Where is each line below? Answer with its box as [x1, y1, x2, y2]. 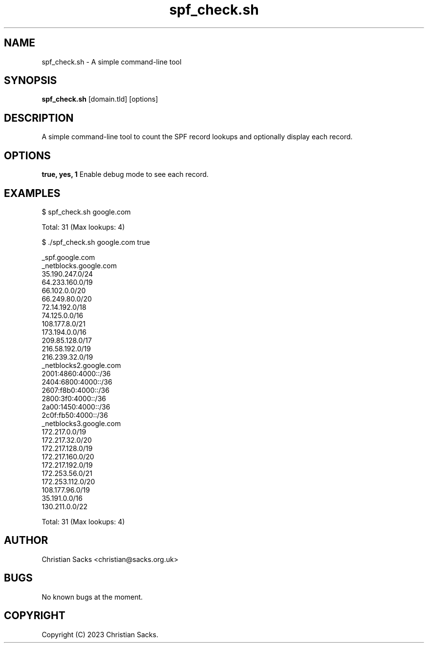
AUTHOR [4, 534, 48, 547]
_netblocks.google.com [42, 261, 117, 270]
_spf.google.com [42, 253, 95, 261]
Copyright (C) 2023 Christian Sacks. [42, 630, 158, 639]
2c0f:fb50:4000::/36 [42, 410, 108, 419]
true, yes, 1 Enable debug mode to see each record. [42, 170, 209, 179]
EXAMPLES [4, 187, 61, 199]
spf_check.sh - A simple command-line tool [42, 57, 182, 66]
